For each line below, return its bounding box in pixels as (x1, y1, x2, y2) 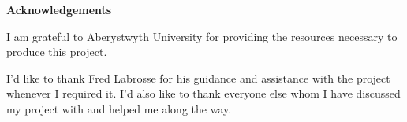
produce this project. (6, 43, 107, 60)
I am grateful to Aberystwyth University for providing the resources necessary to (6, 28, 398, 44)
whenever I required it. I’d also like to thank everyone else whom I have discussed (6, 85, 401, 102)
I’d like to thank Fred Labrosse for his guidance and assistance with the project (6, 69, 390, 86)
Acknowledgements (6, 2, 112, 17)
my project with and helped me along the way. (6, 100, 232, 116)
